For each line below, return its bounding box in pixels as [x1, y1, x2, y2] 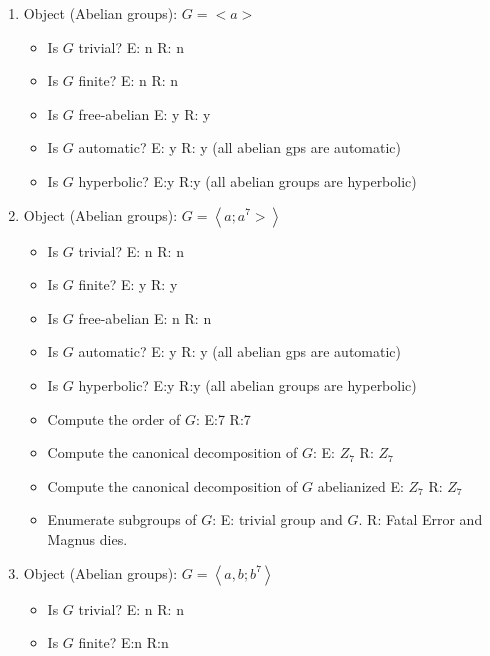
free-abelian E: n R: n [78, 307, 212, 328]
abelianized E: [317, 475, 404, 496]
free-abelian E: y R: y [78, 103, 211, 124]
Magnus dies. [47, 528, 128, 549]
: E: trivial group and [212, 509, 343, 530]
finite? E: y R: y [78, 274, 178, 295]
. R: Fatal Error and [358, 509, 483, 530]
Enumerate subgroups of [47, 509, 197, 530]
